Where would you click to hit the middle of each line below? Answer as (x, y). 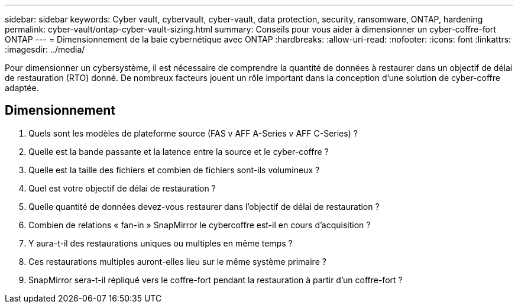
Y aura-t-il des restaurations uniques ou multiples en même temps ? (161, 243)
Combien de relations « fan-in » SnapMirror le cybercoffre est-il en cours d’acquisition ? (200, 225)
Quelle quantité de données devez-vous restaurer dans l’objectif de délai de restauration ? (204, 206)
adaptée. (22, 88)
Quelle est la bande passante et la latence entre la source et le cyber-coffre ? (179, 151)
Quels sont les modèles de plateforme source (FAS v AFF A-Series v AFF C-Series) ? (193, 133)
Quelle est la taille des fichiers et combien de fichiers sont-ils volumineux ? (174, 170)
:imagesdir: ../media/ (45, 49)
